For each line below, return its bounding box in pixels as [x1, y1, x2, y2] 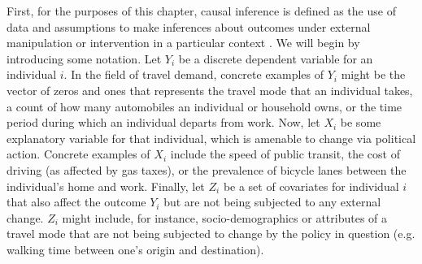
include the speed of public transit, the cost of [170, 145, 400, 162]
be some [340, 114, 381, 131]
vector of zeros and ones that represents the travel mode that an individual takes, [7, 81, 413, 98]
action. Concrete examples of [7, 145, 150, 162]
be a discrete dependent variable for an [178, 50, 373, 67]
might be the [341, 66, 406, 83]
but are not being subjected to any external [163, 193, 381, 210]
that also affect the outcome [7, 193, 146, 210]
